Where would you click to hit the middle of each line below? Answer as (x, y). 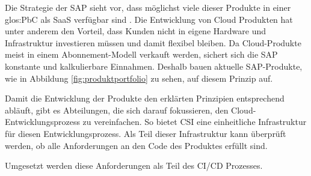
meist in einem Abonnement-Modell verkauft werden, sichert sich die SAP (141, 54)
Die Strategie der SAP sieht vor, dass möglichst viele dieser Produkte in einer (148, 7)
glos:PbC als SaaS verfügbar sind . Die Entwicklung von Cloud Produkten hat (149, 19)
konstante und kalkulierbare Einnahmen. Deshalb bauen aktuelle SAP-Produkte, (154, 66)
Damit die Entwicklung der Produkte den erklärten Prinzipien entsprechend (145, 98)
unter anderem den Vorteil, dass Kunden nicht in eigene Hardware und (135, 31)
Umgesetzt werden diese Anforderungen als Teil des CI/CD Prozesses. (134, 165)
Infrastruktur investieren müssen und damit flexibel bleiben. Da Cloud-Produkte (153, 42)
